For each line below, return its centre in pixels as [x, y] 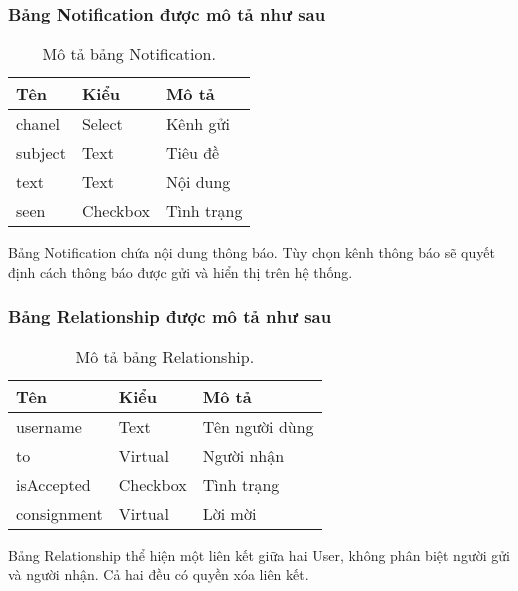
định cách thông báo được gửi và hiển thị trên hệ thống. [180, 271]
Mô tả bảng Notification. [129, 54]
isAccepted [53, 484]
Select [102, 124]
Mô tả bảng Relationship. [165, 356]
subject [41, 153]
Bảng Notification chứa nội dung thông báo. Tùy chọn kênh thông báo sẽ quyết [251, 252]
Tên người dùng [258, 426]
